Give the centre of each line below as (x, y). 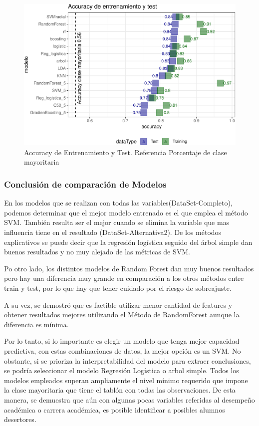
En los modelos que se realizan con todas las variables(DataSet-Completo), (118, 203)
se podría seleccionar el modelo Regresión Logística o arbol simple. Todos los (122, 370)
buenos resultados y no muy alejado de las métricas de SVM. (97, 252)
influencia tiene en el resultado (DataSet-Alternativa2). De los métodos (113, 232)
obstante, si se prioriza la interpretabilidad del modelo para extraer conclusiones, (128, 360)
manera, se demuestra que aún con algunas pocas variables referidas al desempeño (129, 399)
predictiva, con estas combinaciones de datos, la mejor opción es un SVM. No (123, 350)
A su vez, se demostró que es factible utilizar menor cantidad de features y (118, 305)
